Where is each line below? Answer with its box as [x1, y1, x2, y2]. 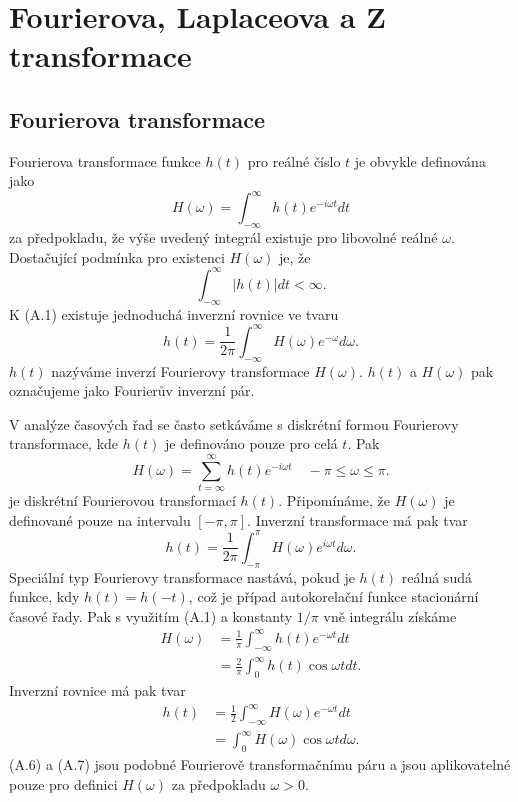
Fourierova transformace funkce [9, 150, 201, 171]
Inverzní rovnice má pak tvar [9, 680, 186, 701]
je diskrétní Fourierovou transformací [9, 490, 236, 511]
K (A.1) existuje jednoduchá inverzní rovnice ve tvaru [9, 303, 339, 324]
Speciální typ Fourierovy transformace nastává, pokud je [9, 566, 355, 587]
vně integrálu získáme [323, 605, 457, 626]
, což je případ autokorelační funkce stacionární [188, 586, 479, 607]
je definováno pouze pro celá [164, 433, 338, 454]
